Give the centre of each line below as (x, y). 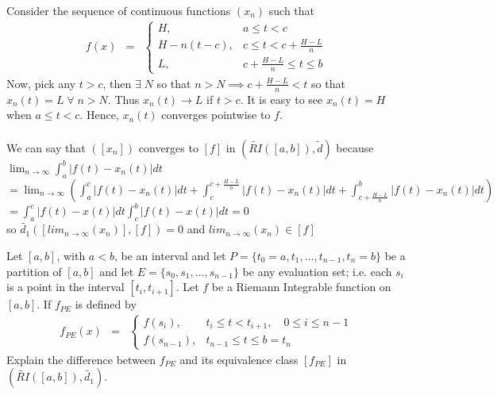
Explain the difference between (81, 359)
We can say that (46, 147)
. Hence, (99, 115)
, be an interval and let (170, 255)
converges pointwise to (216, 115)
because (355, 147)
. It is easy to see (281, 99)
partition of (34, 271)
